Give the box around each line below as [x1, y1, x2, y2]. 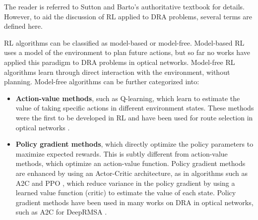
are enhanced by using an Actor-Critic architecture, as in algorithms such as [15, 167, 248, 178]
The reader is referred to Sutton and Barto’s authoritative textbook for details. [4, 1, 245, 11]
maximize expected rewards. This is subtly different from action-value [15, 148, 228, 159]
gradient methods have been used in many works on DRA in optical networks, [15, 197, 254, 207]
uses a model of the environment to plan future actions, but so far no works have [4, 47, 250, 57]
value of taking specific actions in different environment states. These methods [15, 103, 254, 113]
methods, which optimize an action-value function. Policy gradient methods [15, 158, 246, 168]
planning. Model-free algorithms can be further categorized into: [4, 76, 199, 87]
